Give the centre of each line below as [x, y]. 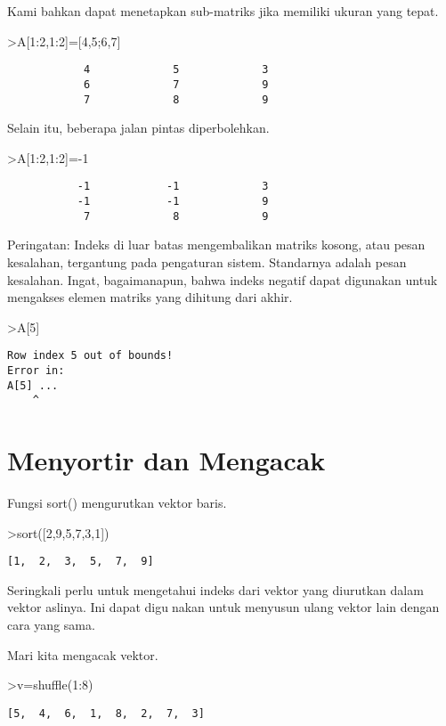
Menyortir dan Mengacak [166, 460]
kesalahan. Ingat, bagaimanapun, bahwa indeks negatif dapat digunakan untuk [223, 279]
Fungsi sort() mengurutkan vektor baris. [117, 503]
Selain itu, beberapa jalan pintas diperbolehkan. [138, 128]
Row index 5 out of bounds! [90, 356]
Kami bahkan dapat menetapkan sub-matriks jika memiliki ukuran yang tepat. [223, 11]
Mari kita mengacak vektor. [83, 654]
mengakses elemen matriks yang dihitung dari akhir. [150, 297]
